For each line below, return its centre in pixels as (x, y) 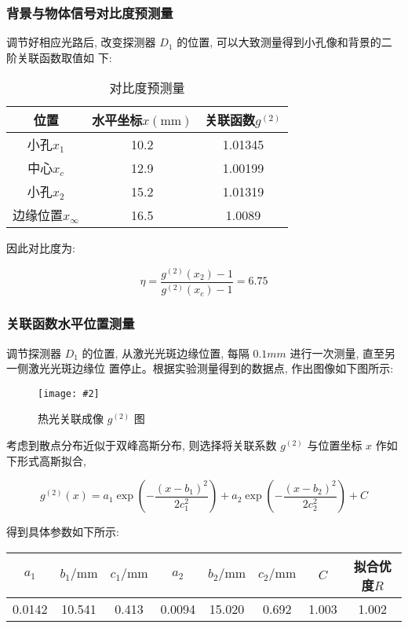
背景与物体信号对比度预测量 (90, 12)
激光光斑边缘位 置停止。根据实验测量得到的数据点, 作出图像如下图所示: (211, 368)
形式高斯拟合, (51, 460)
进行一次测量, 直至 (337, 353)
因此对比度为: (41, 248)
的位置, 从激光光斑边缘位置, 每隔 (166, 353)
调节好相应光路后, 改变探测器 (81, 42)
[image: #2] (69, 393)
